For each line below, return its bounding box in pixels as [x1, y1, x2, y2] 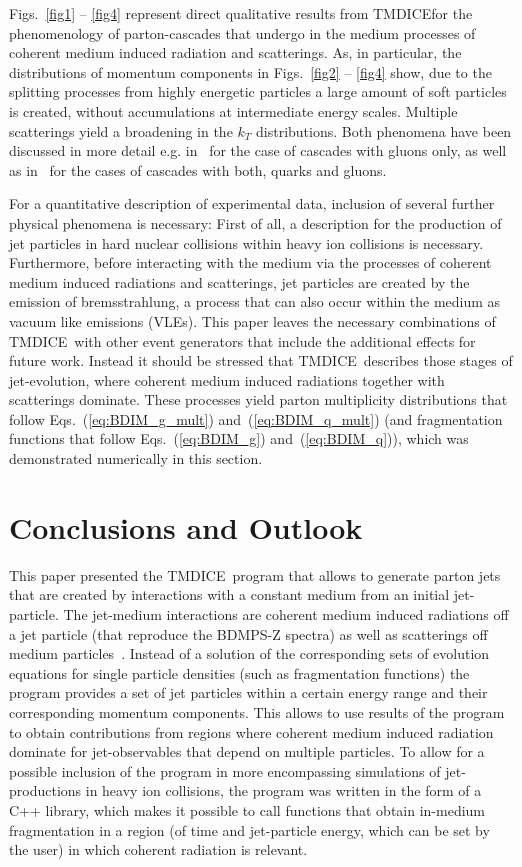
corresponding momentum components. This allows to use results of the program [9, 701, 505, 722]
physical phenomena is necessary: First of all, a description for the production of [9, 212, 502, 233]
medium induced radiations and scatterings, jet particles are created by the [9, 271, 470, 292]
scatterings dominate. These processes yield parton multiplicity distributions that [9, 389, 508, 410]
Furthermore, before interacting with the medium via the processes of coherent [9, 252, 492, 273]
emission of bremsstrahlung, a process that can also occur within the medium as [9, 291, 501, 312]
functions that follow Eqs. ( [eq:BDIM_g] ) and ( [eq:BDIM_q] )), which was [9, 428, 469, 449]
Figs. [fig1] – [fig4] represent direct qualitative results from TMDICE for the [9, 3, 473, 23]
